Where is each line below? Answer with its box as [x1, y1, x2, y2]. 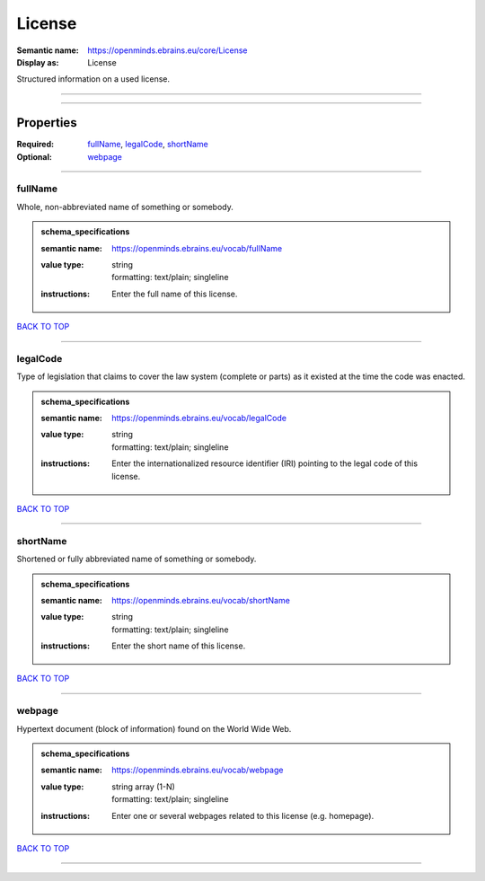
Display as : [16, 57, 59, 67]
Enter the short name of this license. [111, 640, 246, 651]
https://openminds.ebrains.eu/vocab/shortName [111, 595, 291, 605]
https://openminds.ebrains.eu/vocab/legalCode [111, 413, 287, 424]
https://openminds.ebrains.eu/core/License [87, 45, 248, 56]
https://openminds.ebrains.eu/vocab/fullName [111, 242, 283, 253]
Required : [16, 139, 54, 150]
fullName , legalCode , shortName [87, 139, 208, 150]
